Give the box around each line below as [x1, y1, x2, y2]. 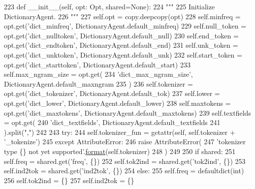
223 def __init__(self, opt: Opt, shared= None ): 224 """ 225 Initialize [4, 1, 215, 11]
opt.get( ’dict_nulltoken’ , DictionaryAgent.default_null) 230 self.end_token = [4, 30, 239, 40]
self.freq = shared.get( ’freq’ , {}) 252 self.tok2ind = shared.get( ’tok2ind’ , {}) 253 [4, 156, 246, 166]
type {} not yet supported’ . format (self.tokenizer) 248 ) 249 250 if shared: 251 [4, 146, 236, 156]
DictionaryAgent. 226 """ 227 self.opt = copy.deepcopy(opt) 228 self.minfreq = [4, 11, 241, 21]
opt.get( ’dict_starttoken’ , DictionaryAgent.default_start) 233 [4, 59, 191, 69]
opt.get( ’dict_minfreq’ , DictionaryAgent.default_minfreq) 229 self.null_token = [4, 21, 247, 31]
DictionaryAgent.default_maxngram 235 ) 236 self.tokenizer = [4, 78, 193, 89]
